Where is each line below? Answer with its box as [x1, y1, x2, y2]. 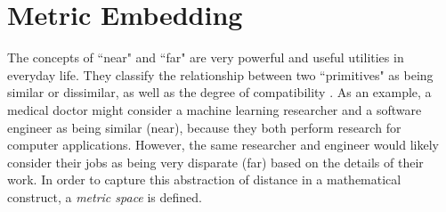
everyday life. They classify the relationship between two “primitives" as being [7, 65, 434, 84]
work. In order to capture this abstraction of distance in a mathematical [7, 170, 401, 189]
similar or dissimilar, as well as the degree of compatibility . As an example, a [7, 83, 432, 102]
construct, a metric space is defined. [7, 187, 203, 206]
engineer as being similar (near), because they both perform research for [7, 118, 401, 136]
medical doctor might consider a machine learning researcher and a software [7, 100, 422, 118]
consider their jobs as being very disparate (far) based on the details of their [7, 152, 424, 171]
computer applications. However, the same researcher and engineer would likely [7, 135, 439, 154]
